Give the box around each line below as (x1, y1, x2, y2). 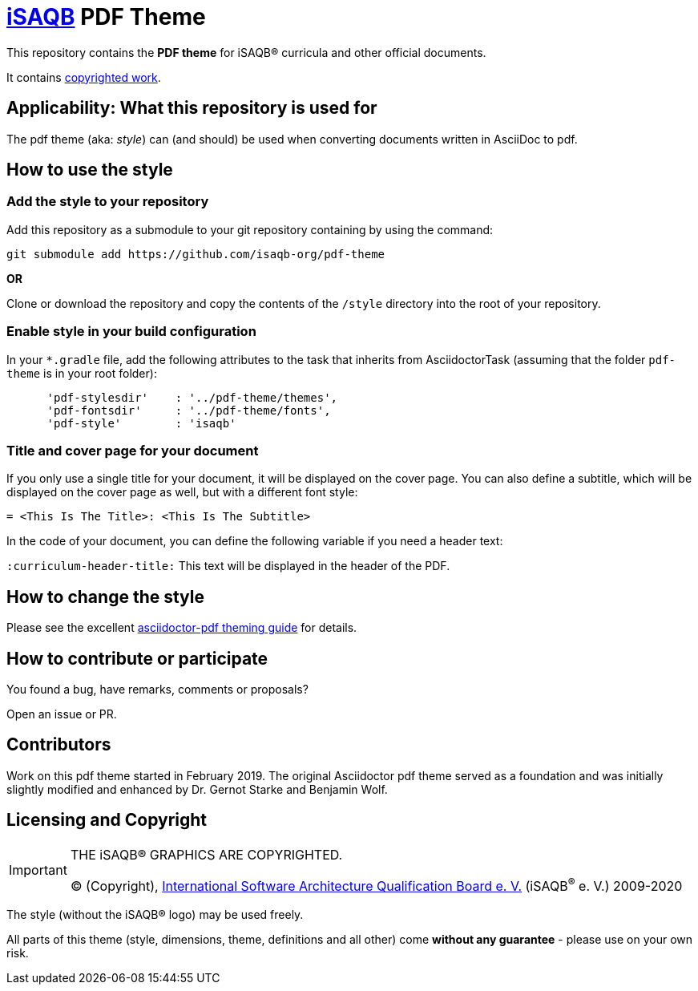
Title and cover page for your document (6, 442, 259, 459)
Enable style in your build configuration (6, 323, 256, 340)
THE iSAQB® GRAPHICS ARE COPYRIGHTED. (70, 846, 343, 863)
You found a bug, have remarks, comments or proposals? (6, 682, 309, 696)
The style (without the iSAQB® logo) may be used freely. (6, 908, 304, 922)
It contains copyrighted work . (6, 70, 161, 84)
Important (9, 862, 67, 879)
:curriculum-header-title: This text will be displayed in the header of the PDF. (6, 559, 450, 573)
